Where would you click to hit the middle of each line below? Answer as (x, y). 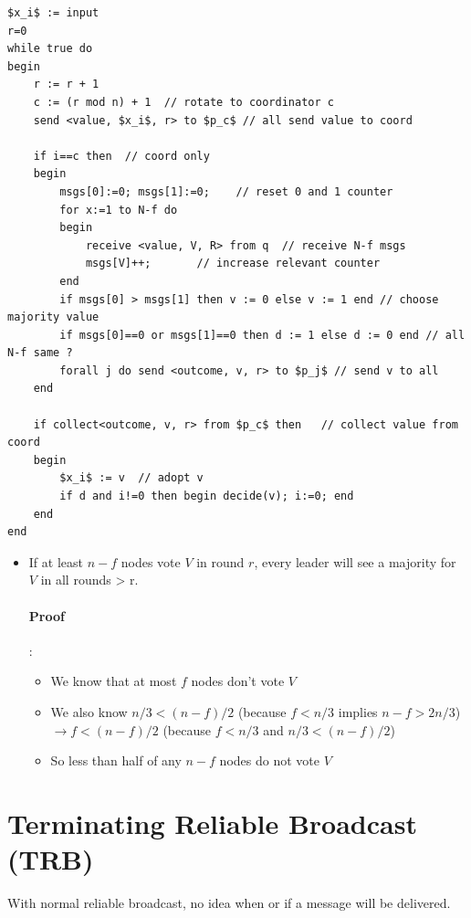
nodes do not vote (269, 760)
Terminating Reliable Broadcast (212, 823)
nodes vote (151, 561)
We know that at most (114, 681)
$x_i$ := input (53, 13)
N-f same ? (40, 353)
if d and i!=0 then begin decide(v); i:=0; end (207, 496)
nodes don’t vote (238, 681)
